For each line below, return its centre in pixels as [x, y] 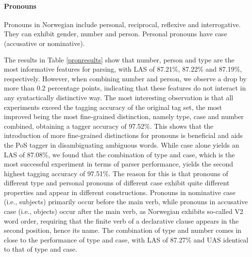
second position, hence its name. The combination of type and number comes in [123, 230]
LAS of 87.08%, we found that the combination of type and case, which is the [119, 154]
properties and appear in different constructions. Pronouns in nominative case [120, 192]
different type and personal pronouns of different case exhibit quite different [117, 183]
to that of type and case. [41, 249]
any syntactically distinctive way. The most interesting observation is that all [119, 97]
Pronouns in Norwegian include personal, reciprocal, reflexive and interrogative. [122, 24]
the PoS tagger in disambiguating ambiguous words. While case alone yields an [122, 144]
